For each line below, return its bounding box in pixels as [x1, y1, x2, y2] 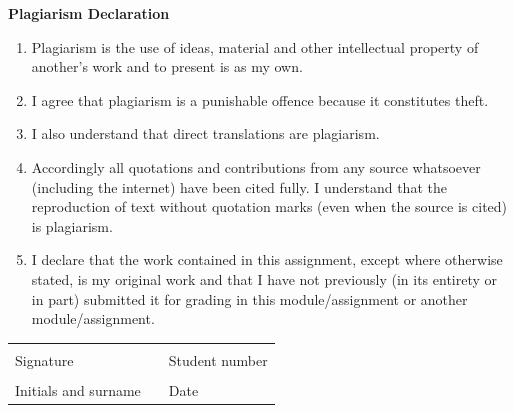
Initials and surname [15, 379, 141, 400]
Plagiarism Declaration [8, 3, 170, 23]
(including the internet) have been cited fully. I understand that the [31, 176, 447, 197]
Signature [15, 349, 74, 370]
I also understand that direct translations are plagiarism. [31, 123, 380, 144]
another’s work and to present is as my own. [31, 56, 303, 77]
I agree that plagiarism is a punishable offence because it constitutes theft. [31, 89, 489, 110]
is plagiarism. [31, 215, 113, 236]
